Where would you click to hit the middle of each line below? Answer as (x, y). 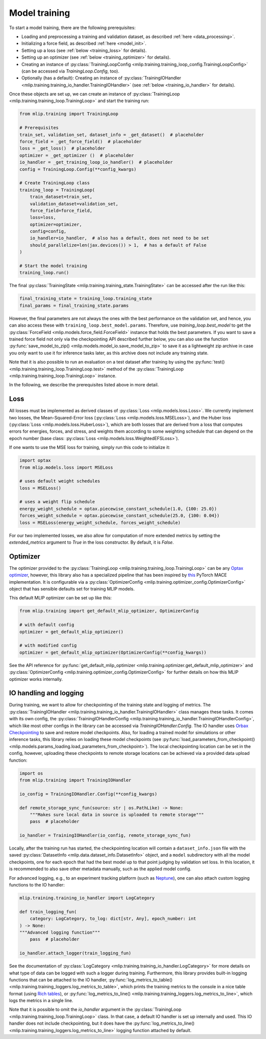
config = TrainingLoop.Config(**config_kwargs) (78, 169)
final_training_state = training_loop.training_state (86, 299)
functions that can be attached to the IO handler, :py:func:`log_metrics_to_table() (91, 980)
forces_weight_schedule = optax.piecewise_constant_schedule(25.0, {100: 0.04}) (119, 516)
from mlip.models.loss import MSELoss (66, 467)
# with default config (47, 625)
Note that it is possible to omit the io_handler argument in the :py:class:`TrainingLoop (95, 1009)
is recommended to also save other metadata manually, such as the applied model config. (100, 869)
